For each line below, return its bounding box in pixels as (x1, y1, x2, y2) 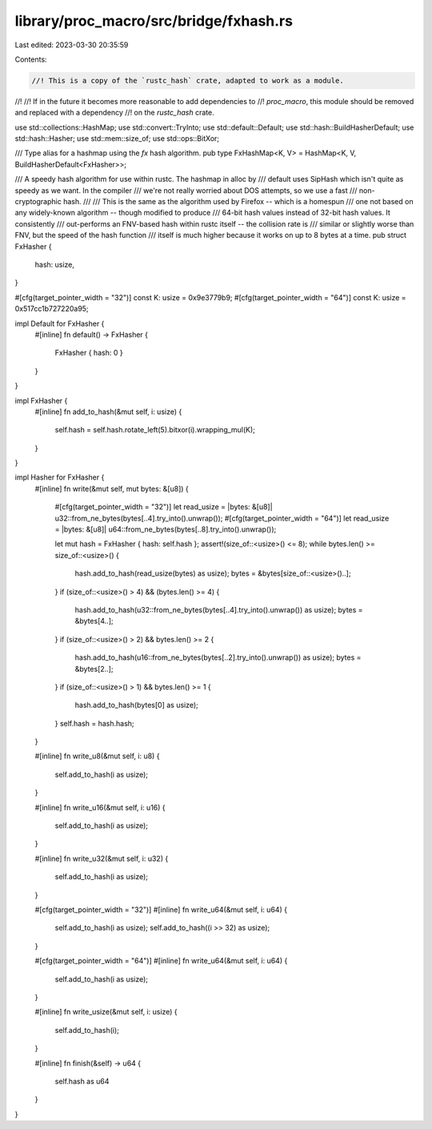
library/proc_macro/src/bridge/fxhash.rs (14, 12, 294, 30)
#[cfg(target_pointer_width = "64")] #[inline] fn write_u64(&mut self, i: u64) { (34, 956, 288, 966)
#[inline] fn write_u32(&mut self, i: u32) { (34, 854, 169, 863)
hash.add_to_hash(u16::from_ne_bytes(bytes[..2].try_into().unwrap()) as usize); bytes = (74, 653, 362, 662)
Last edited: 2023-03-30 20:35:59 (14, 40, 129, 50)
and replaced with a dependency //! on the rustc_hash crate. (14, 108, 215, 118)
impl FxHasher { (14, 396, 68, 405)
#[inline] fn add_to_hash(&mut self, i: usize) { (34, 407, 182, 416)
